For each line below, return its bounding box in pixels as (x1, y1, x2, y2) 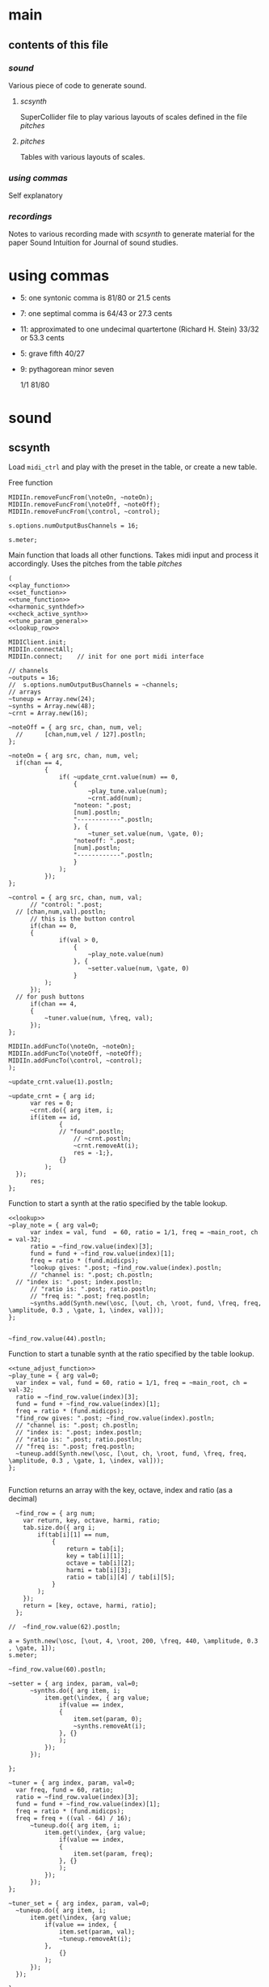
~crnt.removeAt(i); (73, 1142, 139, 1150)
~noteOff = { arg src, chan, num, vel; (8, 724, 143, 732)
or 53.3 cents (19, 333, 65, 343)
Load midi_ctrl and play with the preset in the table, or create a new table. (8, 462, 258, 472)
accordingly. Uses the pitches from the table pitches (8, 559, 183, 569)
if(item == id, (29, 1113, 82, 1122)
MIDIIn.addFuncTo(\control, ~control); (8, 1057, 143, 1065)
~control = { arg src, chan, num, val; (8, 894, 143, 902)
